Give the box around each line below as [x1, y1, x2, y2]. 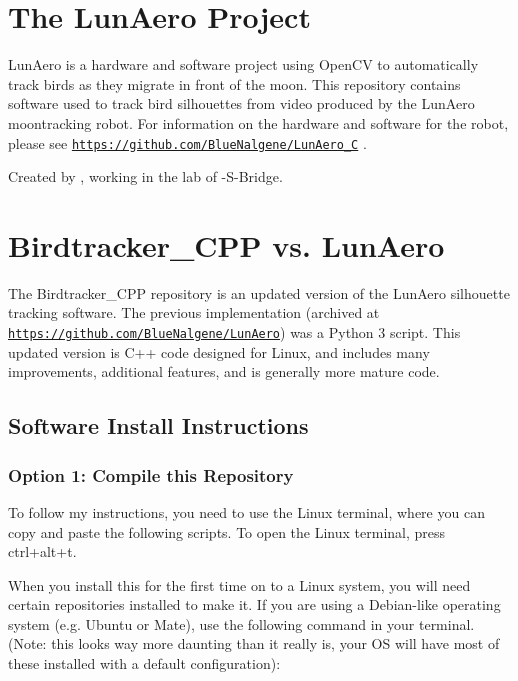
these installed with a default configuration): [8, 653, 281, 674]
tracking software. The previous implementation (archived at [8, 302, 380, 323]
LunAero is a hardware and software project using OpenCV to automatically [8, 54, 479, 75]
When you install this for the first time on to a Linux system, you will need [8, 574, 471, 595]
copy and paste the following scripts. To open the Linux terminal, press [8, 521, 446, 542]
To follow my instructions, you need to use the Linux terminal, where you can [8, 501, 485, 522]
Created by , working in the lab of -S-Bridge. [8, 166, 283, 187]
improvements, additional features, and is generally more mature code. [8, 361, 440, 382]
